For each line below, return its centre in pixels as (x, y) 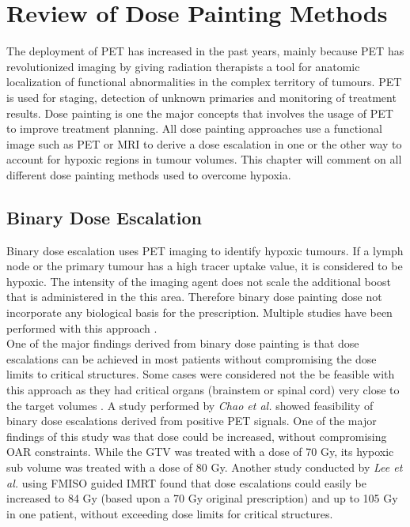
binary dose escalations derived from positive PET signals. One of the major (192, 421)
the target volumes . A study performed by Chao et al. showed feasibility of (190, 405)
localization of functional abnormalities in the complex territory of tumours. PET (204, 82)
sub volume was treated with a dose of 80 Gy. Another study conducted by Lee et (205, 467)
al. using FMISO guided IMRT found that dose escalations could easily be (186, 482)
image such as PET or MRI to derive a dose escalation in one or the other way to (204, 143)
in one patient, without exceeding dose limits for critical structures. (170, 513)
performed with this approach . (82, 327)
